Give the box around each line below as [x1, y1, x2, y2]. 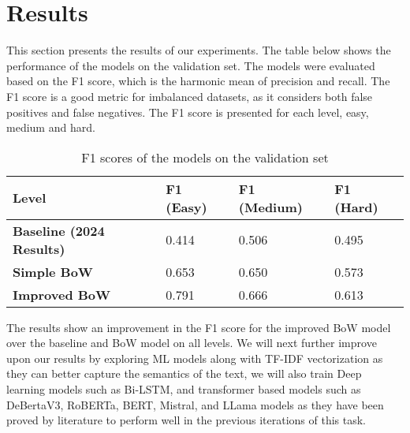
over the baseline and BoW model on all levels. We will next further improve [6, 334, 377, 351]
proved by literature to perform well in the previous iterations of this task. [6, 412, 366, 428]
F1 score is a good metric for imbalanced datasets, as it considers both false [6, 88, 373, 104]
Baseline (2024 [13, 221, 105, 240]
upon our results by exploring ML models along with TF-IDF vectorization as [6, 349, 383, 366]
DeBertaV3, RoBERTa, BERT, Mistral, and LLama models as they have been [6, 396, 384, 412]
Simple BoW [13, 262, 93, 281]
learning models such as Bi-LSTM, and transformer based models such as [6, 381, 361, 398]
